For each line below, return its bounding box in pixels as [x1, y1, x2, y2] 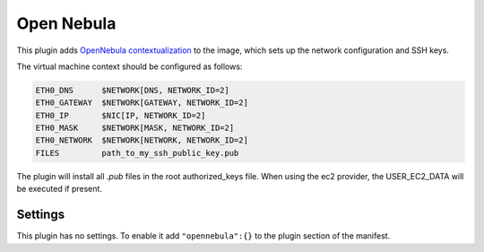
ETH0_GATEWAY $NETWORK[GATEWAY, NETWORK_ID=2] [35, 98, 248, 108]
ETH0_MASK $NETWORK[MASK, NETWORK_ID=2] [35, 123, 235, 134]
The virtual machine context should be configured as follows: [16, 61, 243, 72]
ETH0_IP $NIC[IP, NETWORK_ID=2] [35, 110, 206, 120]
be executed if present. [16, 184, 103, 195]
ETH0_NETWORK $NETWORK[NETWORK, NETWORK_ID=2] [35, 135, 248, 145]
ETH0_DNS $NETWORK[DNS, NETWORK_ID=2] [35, 85, 230, 95]
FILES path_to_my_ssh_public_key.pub [35, 148, 239, 158]
